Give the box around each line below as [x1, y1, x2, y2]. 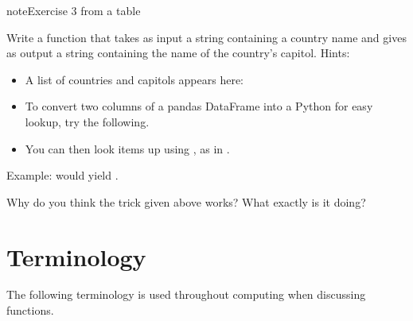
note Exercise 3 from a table [6, 2, 141, 18]
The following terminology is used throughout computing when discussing [6, 286, 366, 303]
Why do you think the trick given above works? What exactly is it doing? [6, 193, 366, 210]
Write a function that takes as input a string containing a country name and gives [6, 29, 407, 45]
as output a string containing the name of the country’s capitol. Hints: [6, 44, 350, 61]
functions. [6, 302, 54, 319]
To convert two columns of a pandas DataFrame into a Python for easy [25, 98, 373, 114]
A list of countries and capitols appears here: [25, 71, 244, 87]
